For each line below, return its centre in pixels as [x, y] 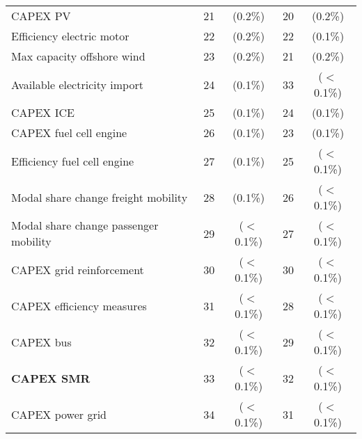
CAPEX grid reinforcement [78, 269]
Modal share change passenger [85, 225]
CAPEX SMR [51, 378]
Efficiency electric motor [70, 36]
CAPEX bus [41, 342]
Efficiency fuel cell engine [73, 161]
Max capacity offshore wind [78, 56]
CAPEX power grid [59, 414]
